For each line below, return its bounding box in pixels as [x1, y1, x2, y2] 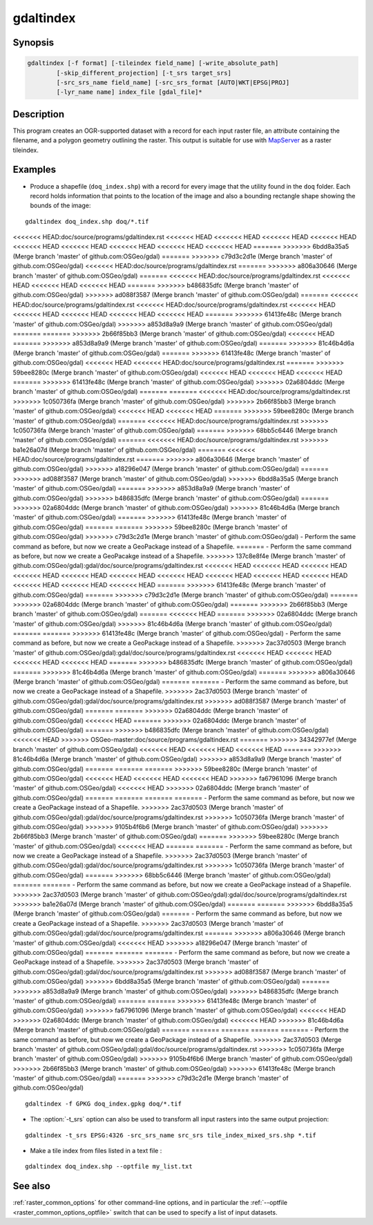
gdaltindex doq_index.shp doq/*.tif [25, 218, 149, 225]
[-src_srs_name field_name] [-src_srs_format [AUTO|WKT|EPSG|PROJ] [56, 78, 290, 86]
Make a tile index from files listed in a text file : [30, 1147, 162, 1155]
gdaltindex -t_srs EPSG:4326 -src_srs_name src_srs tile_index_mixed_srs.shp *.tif [25, 1131, 317, 1139]
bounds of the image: [30, 201, 91, 210]
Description [12, 108, 65, 120]
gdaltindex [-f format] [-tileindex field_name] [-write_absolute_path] [27, 59, 279, 67]
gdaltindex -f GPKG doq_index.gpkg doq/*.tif [25, 1099, 182, 1108]
